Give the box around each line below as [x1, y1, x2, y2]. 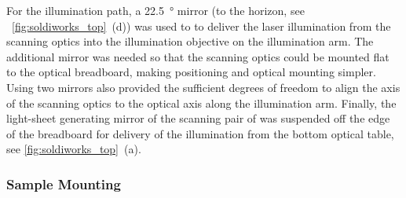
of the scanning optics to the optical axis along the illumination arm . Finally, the [6, 94, 397, 111]
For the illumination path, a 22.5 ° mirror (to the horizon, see [6, 2, 305, 18]
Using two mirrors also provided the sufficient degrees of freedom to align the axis [6, 79, 401, 95]
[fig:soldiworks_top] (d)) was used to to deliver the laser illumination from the [12, 17, 391, 34]
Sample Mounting [6, 174, 121, 193]
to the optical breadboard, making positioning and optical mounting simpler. [6, 64, 376, 80]
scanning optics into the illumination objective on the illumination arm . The [6, 33, 374, 49]
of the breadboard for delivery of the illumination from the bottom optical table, [6, 125, 394, 141]
